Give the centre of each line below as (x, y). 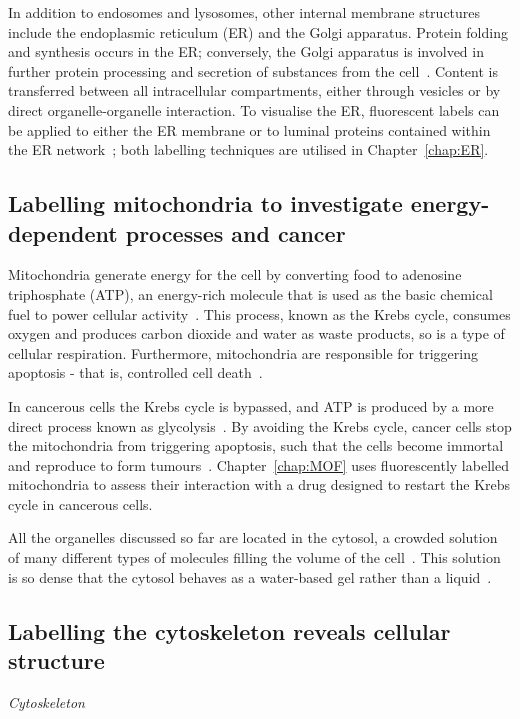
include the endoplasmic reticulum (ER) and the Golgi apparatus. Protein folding (258, 31)
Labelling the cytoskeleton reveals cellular (229, 630)
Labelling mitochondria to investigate (205, 203)
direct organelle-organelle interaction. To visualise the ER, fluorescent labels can (254, 109)
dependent (63, 232)
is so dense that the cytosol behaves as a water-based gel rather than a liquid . (250, 576)
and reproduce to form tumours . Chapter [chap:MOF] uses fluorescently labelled (258, 464)
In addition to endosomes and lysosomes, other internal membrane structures (244, 12)
